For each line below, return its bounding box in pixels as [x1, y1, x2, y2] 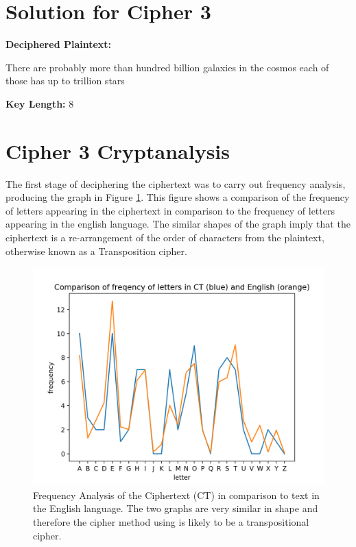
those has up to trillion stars [5, 73, 125, 88]
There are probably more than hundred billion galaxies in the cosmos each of [5, 60, 329, 74]
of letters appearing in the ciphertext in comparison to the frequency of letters [5, 203, 335, 217]
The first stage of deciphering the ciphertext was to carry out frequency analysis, [5, 176, 346, 191]
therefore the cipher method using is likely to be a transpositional [33, 514, 309, 528]
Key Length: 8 [5, 96, 74, 110]
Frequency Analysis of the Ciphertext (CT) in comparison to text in [33, 487, 320, 502]
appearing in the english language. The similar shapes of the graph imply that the [5, 217, 351, 231]
